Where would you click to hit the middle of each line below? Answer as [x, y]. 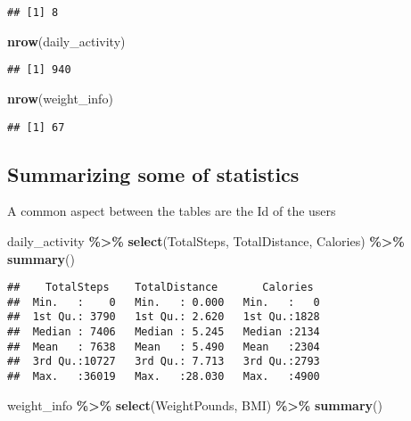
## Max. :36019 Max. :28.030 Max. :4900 [164, 377]
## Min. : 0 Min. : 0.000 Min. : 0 [164, 302]
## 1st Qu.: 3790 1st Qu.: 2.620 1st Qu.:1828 [164, 317]
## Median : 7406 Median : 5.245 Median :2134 [164, 332]
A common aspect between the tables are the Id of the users [172, 211]
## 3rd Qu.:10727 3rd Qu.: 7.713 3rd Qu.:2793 [164, 362]
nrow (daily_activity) [66, 41]
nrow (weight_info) [60, 98]
